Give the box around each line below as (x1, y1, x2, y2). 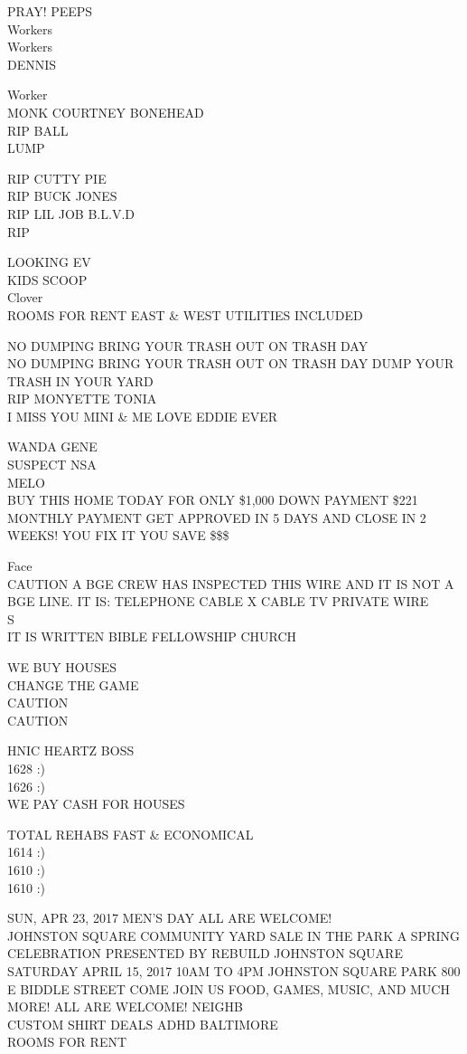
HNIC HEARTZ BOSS (7, 741, 135, 760)
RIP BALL (7, 120, 69, 139)
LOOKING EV (7, 252, 91, 271)
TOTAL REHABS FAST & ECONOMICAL (7, 824, 254, 843)
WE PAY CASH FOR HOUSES (7, 794, 185, 813)
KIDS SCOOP (7, 270, 88, 289)
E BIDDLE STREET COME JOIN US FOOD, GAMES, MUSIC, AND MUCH (7, 979, 450, 998)
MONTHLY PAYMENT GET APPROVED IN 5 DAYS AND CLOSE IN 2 (7, 508, 426, 527)
